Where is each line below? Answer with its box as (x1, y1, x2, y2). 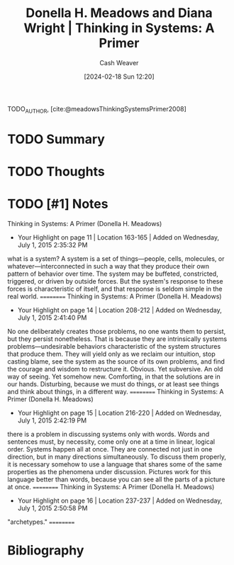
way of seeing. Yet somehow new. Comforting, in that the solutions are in (7, 372, 221, 381)
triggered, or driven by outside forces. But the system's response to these (7, 277, 223, 286)
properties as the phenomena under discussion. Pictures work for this (7, 468, 211, 476)
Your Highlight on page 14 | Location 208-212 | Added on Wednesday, (17, 306, 222, 315)
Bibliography (7, 542, 84, 559)
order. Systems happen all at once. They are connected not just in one (7, 445, 213, 454)
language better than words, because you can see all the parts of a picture (7, 475, 225, 483)
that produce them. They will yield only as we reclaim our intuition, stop (7, 349, 216, 359)
